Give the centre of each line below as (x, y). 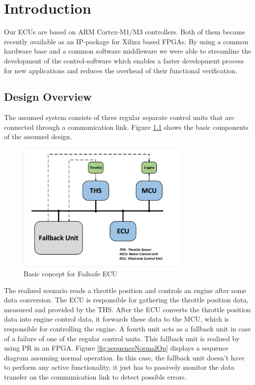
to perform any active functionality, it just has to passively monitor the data (119, 367)
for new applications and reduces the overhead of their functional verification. (121, 70)
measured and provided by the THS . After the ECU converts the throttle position (127, 309)
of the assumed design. (38, 136)
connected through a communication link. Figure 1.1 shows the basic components (126, 127)
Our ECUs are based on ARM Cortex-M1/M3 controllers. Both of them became (125, 32)
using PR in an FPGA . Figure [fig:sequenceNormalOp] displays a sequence (116, 348)
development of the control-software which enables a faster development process (124, 60)
